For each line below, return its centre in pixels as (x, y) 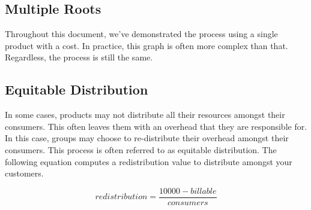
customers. (24, 173)
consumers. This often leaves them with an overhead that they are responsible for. (156, 126)
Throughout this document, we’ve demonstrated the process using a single (141, 34)
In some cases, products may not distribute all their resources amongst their (145, 115)
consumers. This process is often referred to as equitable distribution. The (141, 149)
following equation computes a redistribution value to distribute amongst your (149, 161)
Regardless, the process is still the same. (79, 57)
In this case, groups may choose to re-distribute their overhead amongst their (147, 138)
